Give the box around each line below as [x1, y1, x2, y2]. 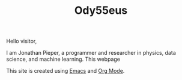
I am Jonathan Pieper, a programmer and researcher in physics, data [6, 49, 176, 57]
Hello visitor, [6, 37, 37, 45]
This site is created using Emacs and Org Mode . [6, 67, 125, 75]
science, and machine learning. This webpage [6, 55, 120, 63]
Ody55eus [74, 4, 128, 17]
